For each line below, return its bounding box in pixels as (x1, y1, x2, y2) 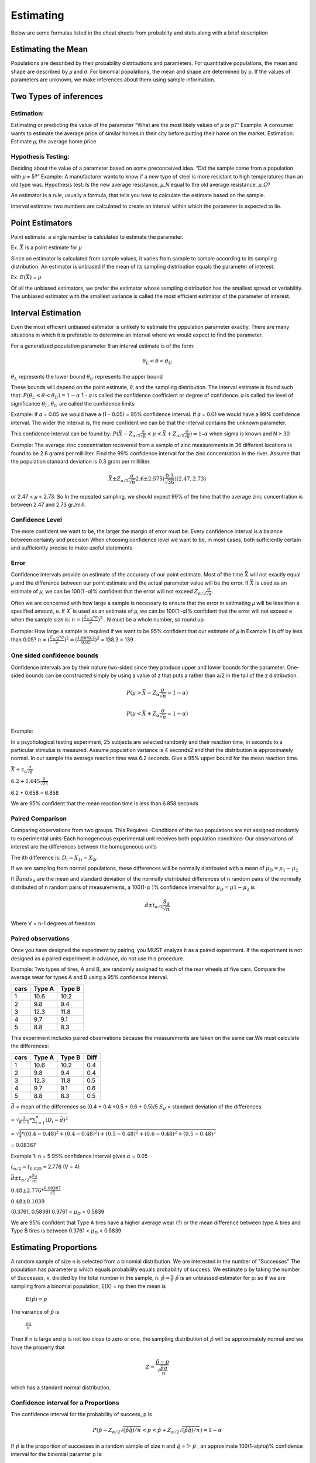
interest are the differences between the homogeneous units (11, 843, 157, 850)
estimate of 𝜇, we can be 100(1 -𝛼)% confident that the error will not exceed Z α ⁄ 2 (11, 588, 207, 596)
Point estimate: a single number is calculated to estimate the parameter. (11, 233, 184, 240)
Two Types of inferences (11, 91, 104, 102)
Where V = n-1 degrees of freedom (11, 920, 95, 927)
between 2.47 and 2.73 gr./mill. (11, 501, 86, 509)
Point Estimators (11, 218, 73, 228)
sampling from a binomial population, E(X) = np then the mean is (11, 1283, 166, 1290)
